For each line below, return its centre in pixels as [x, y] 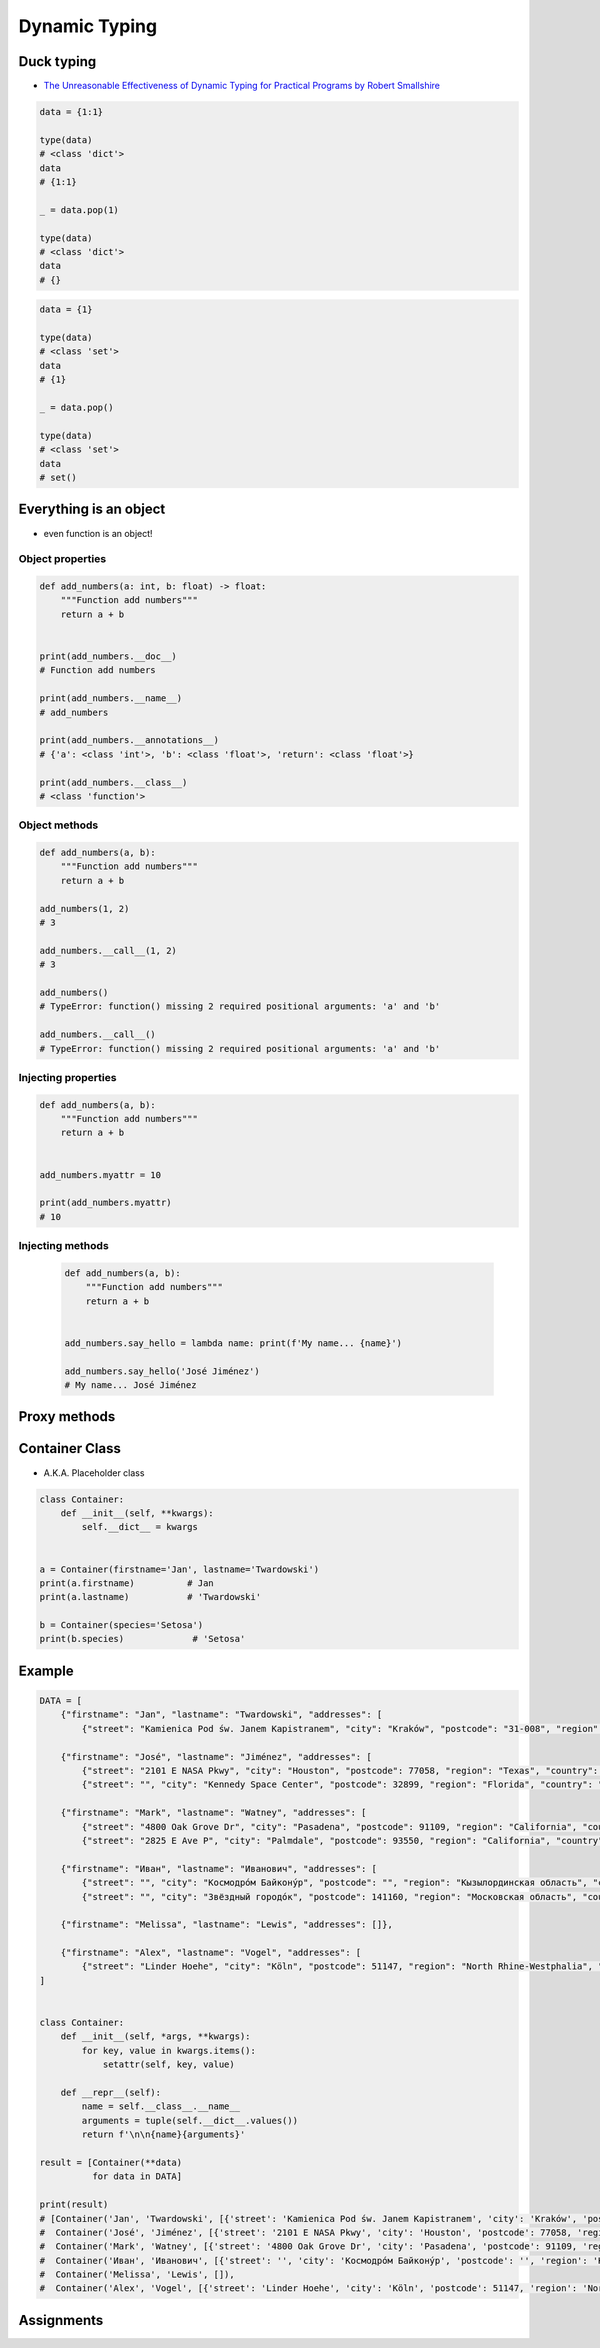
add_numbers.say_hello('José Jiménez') [162, 1371]
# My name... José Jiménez [130, 1385]
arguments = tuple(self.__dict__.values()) [190, 2120]
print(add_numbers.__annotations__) [129, 740]
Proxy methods [67, 1416]
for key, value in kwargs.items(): [169, 2050]
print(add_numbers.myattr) [105, 1203]
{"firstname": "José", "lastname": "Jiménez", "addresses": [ [216, 1756]
